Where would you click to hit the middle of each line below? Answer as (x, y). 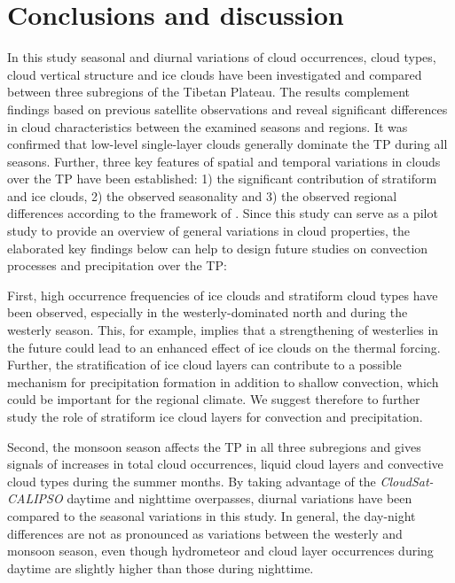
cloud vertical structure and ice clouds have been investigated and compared (215, 74)
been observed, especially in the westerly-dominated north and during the (208, 312)
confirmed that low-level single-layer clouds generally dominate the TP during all (227, 144)
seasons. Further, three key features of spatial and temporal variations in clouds (224, 161)
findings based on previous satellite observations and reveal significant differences (227, 109)
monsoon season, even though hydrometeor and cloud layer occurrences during (220, 551)
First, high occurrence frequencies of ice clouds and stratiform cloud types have (223, 295)
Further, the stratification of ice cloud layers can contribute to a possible (204, 365)
